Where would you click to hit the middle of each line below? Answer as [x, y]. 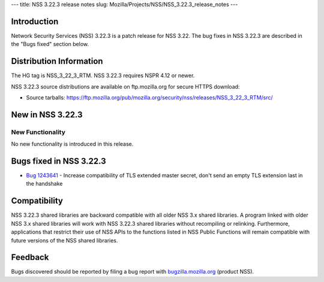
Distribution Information [57, 61]
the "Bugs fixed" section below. [50, 44]
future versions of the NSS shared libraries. [64, 240]
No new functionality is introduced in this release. [72, 144]
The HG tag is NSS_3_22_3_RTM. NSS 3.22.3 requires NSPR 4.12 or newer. [103, 75]
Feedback [30, 257]
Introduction [35, 21]
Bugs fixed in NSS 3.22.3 [58, 161]
